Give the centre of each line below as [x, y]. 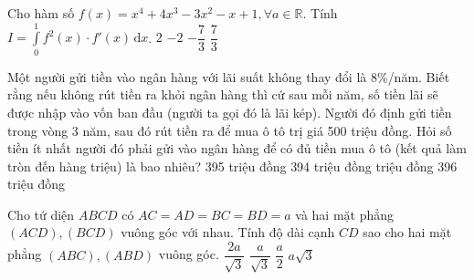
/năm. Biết [419, 76]
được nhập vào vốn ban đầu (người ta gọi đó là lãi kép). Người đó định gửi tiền [230, 112]
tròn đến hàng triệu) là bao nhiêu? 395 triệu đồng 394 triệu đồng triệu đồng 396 [232, 166]
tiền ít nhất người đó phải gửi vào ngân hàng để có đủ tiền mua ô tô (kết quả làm [237, 148]
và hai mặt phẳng [345, 214]
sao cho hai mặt [407, 232]
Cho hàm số [41, 13]
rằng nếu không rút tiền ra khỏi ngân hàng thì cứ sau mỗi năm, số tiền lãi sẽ [223, 94]
